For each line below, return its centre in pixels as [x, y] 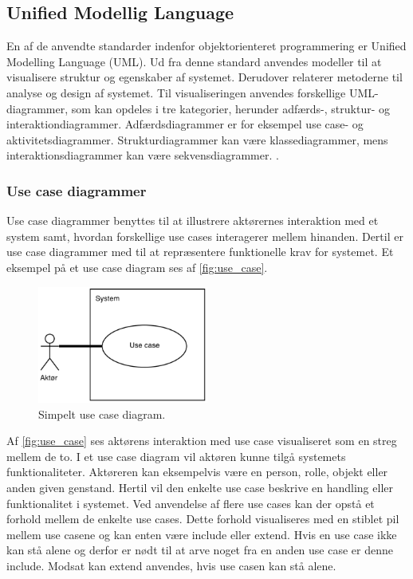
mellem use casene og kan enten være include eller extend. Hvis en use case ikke [202, 534]
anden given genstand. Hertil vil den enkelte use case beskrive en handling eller [200, 487]
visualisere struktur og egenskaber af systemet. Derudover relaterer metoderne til [205, 77]
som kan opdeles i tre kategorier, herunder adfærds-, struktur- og [230, 108]
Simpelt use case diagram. [102, 414]
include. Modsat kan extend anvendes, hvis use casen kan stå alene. [171, 565]
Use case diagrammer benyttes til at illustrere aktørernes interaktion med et [193, 221]
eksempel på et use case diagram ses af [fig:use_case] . [137, 267]
